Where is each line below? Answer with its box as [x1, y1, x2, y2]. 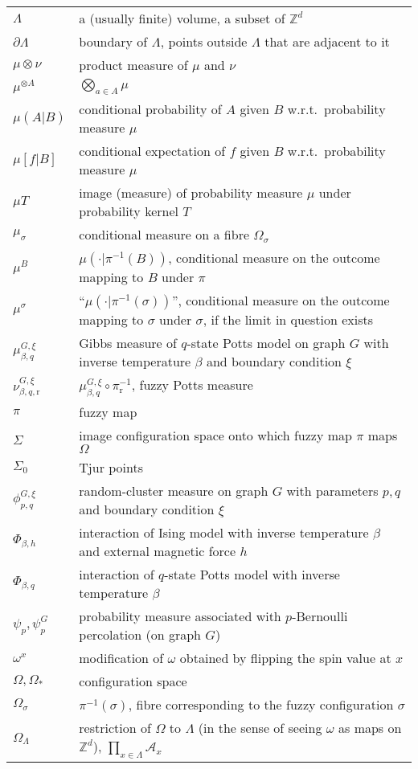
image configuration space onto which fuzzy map [79, 426, 352, 445]
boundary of [79, 32, 148, 51]
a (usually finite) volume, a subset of [79, 9, 285, 27]
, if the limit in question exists [203, 310, 374, 329]
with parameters [286, 481, 379, 501]
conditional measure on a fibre [79, 225, 250, 244]
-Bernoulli [292, 607, 348, 626]
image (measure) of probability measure [79, 183, 303, 202]
